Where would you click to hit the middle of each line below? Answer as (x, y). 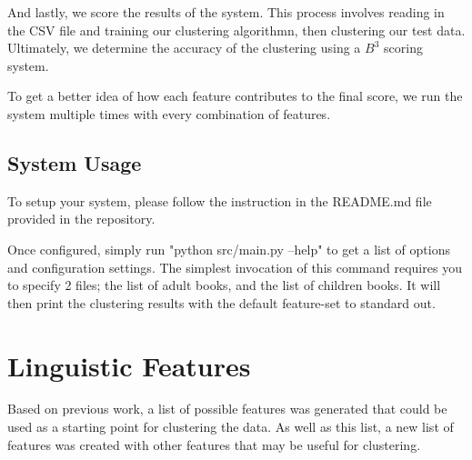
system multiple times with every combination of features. (169, 113)
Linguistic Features (129, 365)
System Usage (75, 162)
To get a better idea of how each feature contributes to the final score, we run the (235, 96)
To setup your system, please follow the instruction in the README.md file (220, 200)
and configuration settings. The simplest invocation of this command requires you (235, 267)
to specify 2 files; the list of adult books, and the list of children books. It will (224, 285)
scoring (403, 48)
